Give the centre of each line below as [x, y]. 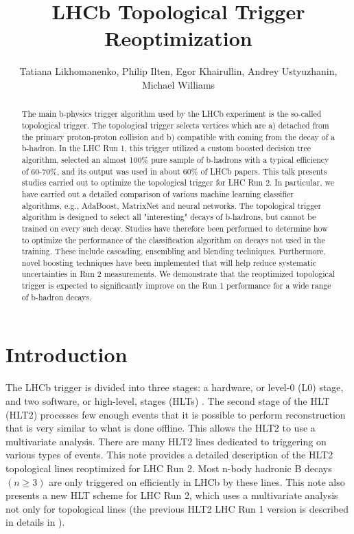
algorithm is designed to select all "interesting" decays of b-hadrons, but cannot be [169, 217]
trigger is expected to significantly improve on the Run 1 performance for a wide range [176, 286]
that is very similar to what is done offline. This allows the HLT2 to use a [161, 428]
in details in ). [35, 522]
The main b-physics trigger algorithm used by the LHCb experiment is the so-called [172, 114]
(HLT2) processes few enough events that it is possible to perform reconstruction [176, 414]
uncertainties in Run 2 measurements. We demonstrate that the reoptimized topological [178, 274]
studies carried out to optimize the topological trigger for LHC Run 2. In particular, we [178, 182]
